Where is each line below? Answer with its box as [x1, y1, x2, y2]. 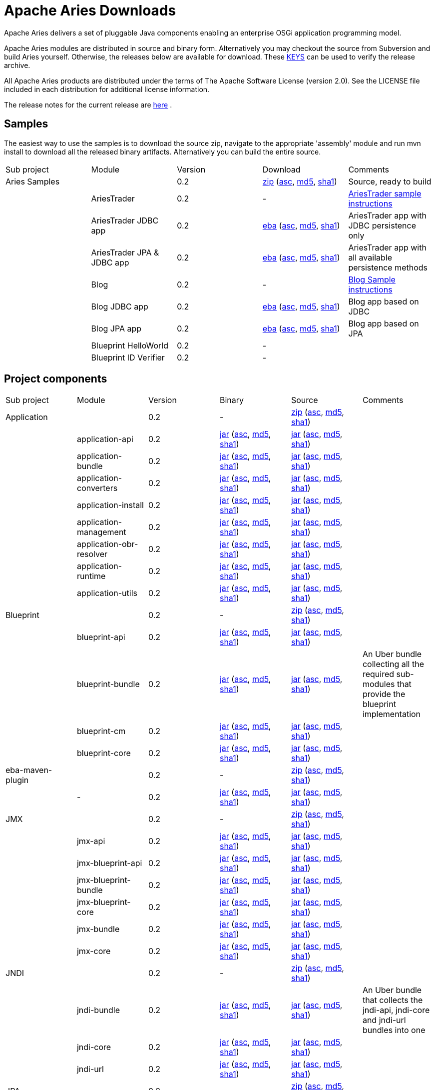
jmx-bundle [76, 924, 120, 934]
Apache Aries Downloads [4, 2, 176, 19]
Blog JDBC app [91, 301, 148, 311]
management [76, 527, 126, 537]
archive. [4, 60, 30, 69]
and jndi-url [362, 1015, 406, 1025]
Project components [4, 372, 107, 385]
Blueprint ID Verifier [91, 352, 165, 362]
